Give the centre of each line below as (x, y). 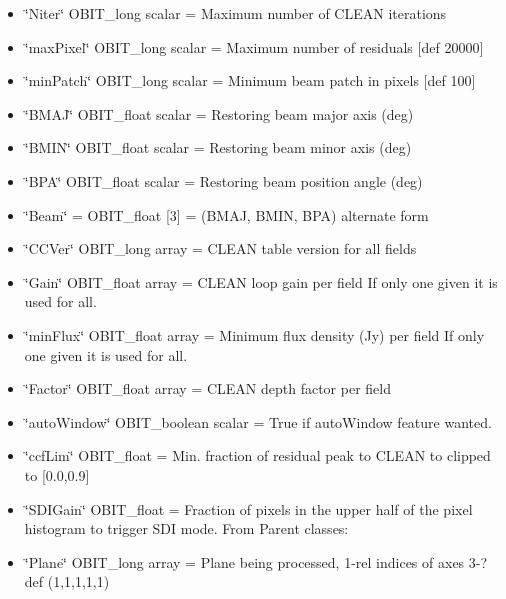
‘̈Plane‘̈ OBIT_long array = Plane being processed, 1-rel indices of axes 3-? (256, 561)
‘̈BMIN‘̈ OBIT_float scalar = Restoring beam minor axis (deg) (218, 147)
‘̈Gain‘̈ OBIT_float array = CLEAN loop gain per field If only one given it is (261, 281)
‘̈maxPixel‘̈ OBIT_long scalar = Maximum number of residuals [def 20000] (254, 46)
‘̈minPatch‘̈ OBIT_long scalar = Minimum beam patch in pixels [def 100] (250, 80)
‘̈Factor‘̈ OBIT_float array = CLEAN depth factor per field (207, 388)
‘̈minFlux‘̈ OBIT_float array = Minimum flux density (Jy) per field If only (254, 334)
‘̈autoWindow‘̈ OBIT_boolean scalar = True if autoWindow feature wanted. (258, 421)
